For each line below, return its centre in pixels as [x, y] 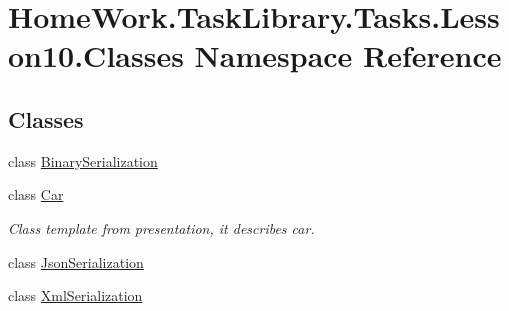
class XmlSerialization [75, 295]
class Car [36, 194]
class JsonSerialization [76, 261]
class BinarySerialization [83, 160]
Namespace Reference [348, 55]
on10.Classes [96, 55]
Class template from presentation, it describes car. [161, 227]
